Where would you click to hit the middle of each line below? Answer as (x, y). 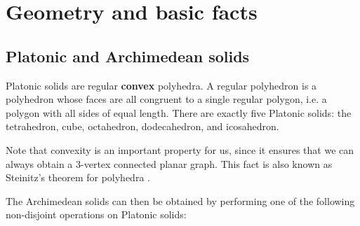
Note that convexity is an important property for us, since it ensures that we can (180, 149)
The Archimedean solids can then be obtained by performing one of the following (180, 200)
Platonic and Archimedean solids (128, 56)
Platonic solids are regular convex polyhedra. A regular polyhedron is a (161, 85)
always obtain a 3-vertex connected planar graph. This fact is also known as (169, 163)
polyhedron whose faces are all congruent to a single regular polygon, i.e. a (166, 99)
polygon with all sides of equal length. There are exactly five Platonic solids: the (179, 112)
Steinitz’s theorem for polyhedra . (78, 177)
